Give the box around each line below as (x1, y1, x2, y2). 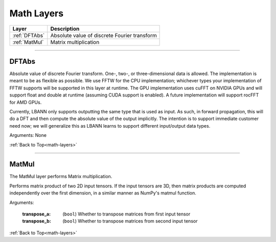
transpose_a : (22, 211, 51, 217)
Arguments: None (9, 132, 47, 138)
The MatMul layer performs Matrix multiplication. (9, 174, 112, 180)
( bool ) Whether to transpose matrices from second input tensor (62, 218, 198, 224)
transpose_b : (22, 218, 51, 224)
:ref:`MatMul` (12, 38, 44, 45)
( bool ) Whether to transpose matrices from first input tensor (62, 211, 191, 217)
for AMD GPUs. (9, 99, 42, 105)
